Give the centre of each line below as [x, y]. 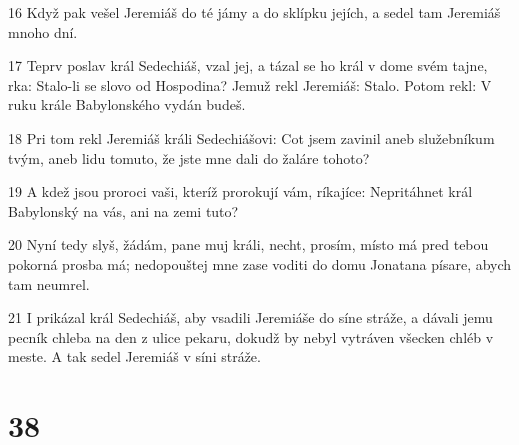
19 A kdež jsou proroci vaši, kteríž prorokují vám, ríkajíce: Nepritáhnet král [240, 191]
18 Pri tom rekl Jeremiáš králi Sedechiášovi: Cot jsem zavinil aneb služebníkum [251, 137]
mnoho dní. [43, 31]
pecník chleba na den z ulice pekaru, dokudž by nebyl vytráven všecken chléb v [251, 336]
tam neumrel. [49, 283]
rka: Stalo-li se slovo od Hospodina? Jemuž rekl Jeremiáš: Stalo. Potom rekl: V [250, 84]
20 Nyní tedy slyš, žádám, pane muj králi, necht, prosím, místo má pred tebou [248, 244]
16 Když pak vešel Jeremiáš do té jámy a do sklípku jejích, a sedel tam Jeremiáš [254, 12]
